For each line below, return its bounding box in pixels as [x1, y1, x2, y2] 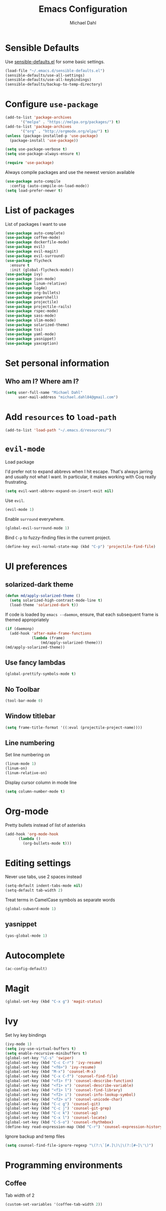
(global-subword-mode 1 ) [5, 907, 56, 912]
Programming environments [5, 1160, 123, 1170]
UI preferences [5, 561, 68, 572]
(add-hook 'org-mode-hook [5, 832, 58, 836]
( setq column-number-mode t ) [5, 789, 65, 794]
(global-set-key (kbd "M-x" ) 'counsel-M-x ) [5, 1069, 96, 1074]
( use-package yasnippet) [5, 336, 56, 341]
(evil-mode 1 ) [5, 507, 35, 512]
